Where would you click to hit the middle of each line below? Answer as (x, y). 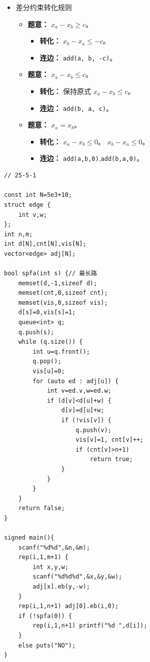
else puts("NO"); (47, 645)
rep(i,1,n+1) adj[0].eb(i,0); (68, 606)
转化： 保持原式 (65, 91)
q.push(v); (93, 430)
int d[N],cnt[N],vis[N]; (45, 244)
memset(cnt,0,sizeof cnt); (63, 293)
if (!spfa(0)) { (45, 616)
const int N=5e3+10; (38, 195)
